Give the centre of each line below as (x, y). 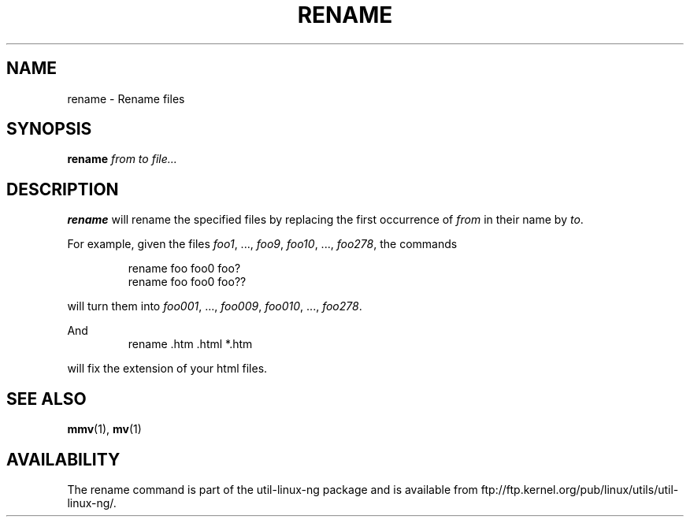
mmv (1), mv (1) (104, 429)
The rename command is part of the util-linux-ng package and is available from (273, 489)
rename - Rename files (126, 98)
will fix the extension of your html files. (167, 369)
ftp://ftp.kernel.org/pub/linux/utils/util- (580, 489)
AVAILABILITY (63, 459)
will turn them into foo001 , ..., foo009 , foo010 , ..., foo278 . (215, 306)
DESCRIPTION (63, 189)
